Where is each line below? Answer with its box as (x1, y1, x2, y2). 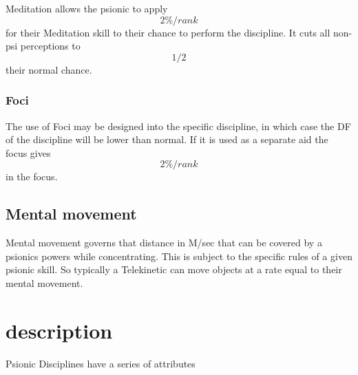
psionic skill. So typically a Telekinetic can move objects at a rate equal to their (6, 262, 342, 277)
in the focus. (6, 169, 58, 184)
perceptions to (20, 39, 81, 53)
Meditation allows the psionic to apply (6, 1, 168, 15)
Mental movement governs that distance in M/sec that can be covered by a (6, 235, 322, 250)
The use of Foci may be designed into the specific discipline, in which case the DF (6, 118, 351, 133)
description (6, 316, 113, 344)
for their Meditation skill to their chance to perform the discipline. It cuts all (6, 25, 330, 39)
